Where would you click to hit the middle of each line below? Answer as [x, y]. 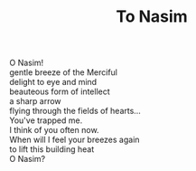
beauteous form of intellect [60, 91]
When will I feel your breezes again [75, 140]
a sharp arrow [35, 101]
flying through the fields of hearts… [75, 111]
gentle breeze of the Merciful [64, 72]
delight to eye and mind [53, 82]
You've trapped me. [46, 120]
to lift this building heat [52, 149]
